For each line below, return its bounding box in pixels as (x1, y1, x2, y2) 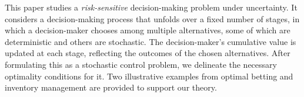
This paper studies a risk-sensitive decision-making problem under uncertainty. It (5, 1, 298, 13)
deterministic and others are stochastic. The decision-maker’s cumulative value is (5, 35, 296, 47)
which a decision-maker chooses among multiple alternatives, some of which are (5, 24, 290, 36)
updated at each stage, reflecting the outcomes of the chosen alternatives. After (5, 47, 290, 59)
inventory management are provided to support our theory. (5, 81, 217, 93)
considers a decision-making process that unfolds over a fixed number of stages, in (5, 12, 300, 25)
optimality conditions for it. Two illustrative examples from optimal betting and (5, 70, 293, 82)
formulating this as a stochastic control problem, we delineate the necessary (5, 58, 277, 70)
